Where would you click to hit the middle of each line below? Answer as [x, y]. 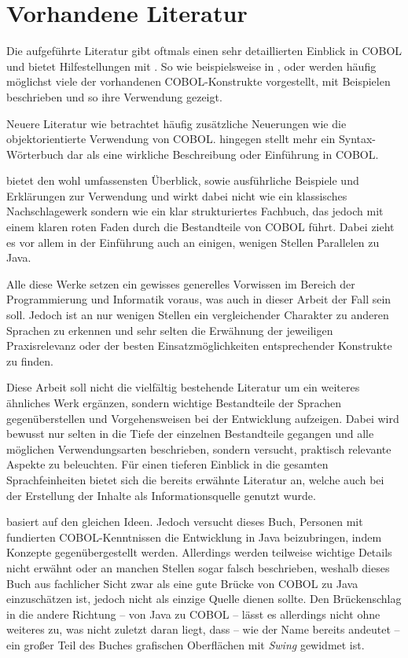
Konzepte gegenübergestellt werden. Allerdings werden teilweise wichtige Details [199, 552]
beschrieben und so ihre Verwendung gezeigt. [114, 96]
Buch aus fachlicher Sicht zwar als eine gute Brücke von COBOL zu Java [182, 583]
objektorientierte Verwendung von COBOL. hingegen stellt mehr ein [171, 139]
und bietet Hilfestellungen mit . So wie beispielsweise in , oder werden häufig [191, 66]
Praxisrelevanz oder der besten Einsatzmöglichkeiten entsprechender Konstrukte [199, 346]
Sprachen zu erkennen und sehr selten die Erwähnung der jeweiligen [170, 330]
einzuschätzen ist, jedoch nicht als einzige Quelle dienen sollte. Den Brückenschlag [204, 599]
